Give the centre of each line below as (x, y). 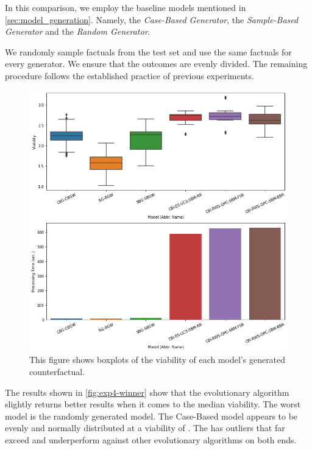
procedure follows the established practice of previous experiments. (129, 75)
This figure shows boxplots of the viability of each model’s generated (158, 360)
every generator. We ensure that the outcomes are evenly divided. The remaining (156, 64)
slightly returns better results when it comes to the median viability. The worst (153, 404)
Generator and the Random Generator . (78, 31)
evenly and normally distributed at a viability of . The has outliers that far (145, 428)
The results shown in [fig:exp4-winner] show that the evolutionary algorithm (147, 392)
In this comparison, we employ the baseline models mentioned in (126, 7)
